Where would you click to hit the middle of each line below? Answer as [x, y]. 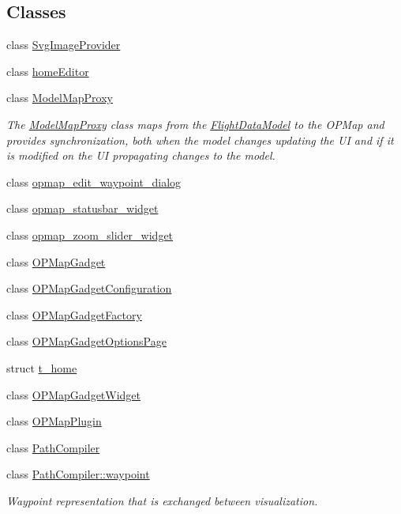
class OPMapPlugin [54, 421]
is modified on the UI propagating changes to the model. [141, 155]
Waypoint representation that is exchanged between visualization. [162, 500]
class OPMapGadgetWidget [74, 394]
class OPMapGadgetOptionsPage [86, 341]
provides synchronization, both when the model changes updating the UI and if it [200, 140]
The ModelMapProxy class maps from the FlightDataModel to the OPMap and [195, 124]
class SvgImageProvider [64, 45]
